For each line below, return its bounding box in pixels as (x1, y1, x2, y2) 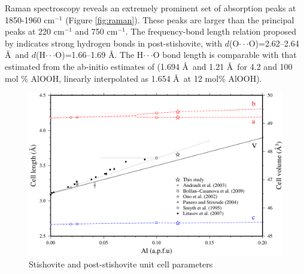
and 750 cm (75, 25, 118, 38)
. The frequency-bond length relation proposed (125, 25, 296, 38)
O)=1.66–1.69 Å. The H (55, 48, 144, 61)
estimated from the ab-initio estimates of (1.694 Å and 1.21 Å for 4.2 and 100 (5, 60, 293, 72)
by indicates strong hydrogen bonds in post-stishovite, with (5, 36, 223, 49)
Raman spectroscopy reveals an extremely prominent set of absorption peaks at (5, 2, 296, 14)
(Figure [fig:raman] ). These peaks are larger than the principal (65, 13, 294, 26)
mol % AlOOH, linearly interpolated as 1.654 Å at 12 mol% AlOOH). (5, 72, 262, 84)
